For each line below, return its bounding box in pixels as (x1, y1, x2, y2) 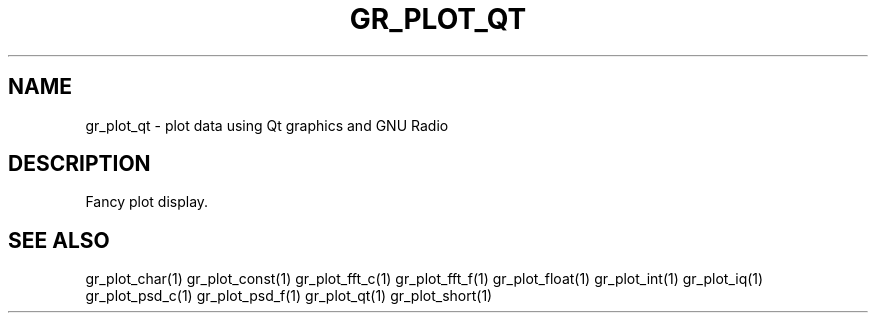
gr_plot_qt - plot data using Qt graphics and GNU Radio (85, 116, 449, 134)
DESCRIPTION (8, 151, 151, 177)
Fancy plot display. (85, 193, 209, 211)
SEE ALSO (8, 227, 110, 253)
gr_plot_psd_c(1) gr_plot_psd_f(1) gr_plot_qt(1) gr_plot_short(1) (85, 287, 493, 305)
